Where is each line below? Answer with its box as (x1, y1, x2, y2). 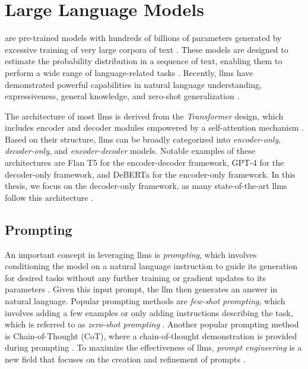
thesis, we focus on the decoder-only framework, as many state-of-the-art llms (5, 179, 287, 192)
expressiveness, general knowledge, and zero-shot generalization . (5, 90, 240, 102)
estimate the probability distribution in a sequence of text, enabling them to (5, 55, 282, 67)
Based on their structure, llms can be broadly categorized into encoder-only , (5, 133, 281, 145)
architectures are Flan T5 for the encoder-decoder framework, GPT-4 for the (5, 156, 284, 169)
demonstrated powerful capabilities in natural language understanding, (5, 78, 262, 90)
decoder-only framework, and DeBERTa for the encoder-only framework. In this (5, 168, 296, 180)
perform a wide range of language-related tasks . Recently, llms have (5, 66, 253, 78)
